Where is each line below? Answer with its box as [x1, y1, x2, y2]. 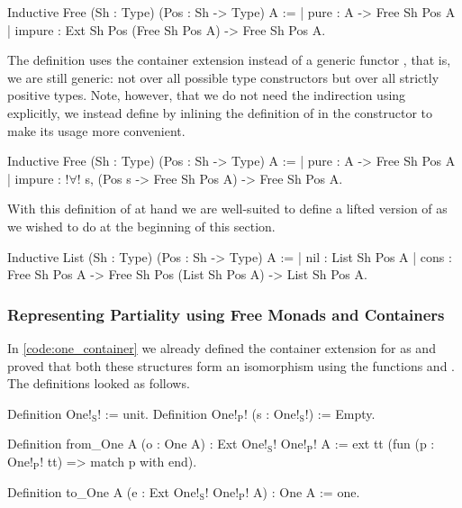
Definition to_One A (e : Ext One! [7, 482, 200, 501]
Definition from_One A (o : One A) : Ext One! [7, 434, 268, 453]
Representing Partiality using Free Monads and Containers [7, 303, 445, 325]
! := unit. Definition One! [97, 404, 238, 422]
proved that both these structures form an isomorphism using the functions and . [7, 356, 455, 375]
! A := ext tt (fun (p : [313, 434, 435, 453]
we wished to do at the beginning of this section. [7, 216, 276, 235]
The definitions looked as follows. [7, 374, 190, 393]
